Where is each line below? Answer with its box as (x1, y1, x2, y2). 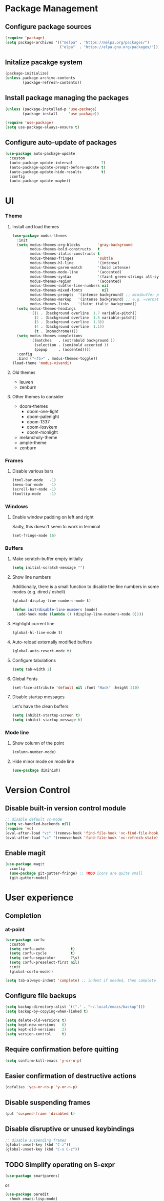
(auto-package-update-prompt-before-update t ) (9, 165, 106, 170)
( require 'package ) (5, 35, 45, 40)
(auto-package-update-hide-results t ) (9, 170, 106, 174)
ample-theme (19, 440, 47, 446)
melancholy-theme (19, 435, 58, 441)
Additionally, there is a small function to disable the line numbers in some (12, 584, 159, 589)
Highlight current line (12, 620, 55, 626)
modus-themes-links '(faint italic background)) (30, 301, 137, 306)
